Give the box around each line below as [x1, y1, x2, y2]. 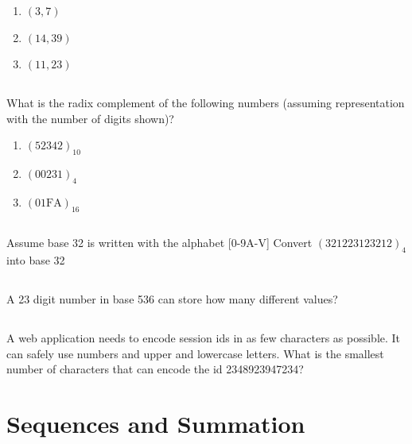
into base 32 [6, 251, 65, 268]
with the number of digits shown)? [6, 110, 174, 126]
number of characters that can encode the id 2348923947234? [6, 361, 304, 377]
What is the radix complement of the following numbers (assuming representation [6, 95, 405, 111]
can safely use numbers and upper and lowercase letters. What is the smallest [6, 345, 384, 361]
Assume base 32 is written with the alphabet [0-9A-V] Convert [6, 234, 313, 251]
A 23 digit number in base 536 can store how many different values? [6, 290, 338, 307]
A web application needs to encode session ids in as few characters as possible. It [6, 329, 401, 346]
